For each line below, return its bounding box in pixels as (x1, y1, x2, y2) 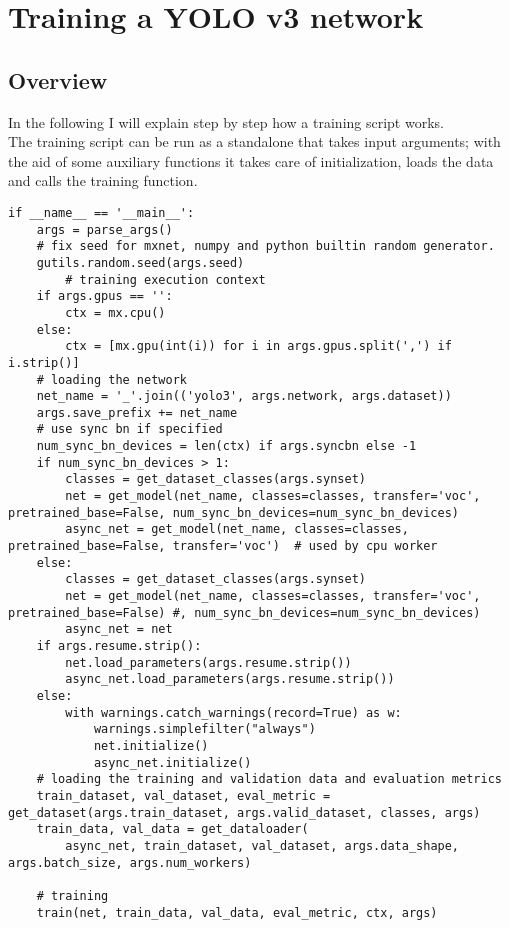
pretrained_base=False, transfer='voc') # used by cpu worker (8, 539, 438, 554)
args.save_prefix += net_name (36, 405, 238, 420)
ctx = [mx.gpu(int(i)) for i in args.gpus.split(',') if (65, 339, 452, 354)
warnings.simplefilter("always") (93, 722, 316, 737)
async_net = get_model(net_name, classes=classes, (65, 522, 409, 537)
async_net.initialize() (93, 755, 252, 770)
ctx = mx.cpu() (65, 305, 166, 320)
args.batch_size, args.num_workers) (8, 855, 252, 870)
